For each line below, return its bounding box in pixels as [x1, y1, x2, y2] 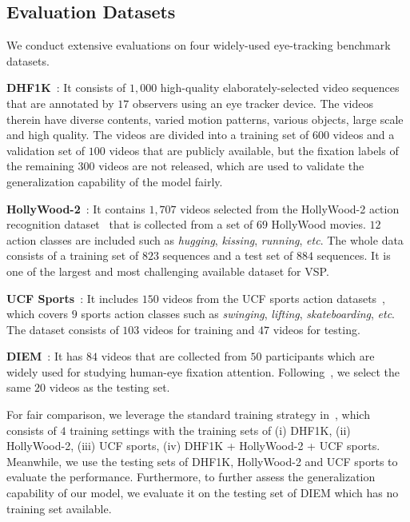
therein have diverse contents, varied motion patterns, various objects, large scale [6, 110, 404, 127]
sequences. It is [316, 247, 391, 264]
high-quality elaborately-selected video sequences [160, 79, 400, 96]
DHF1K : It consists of [6, 79, 126, 96]
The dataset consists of [6, 321, 119, 337]
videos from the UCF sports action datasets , [162, 289, 386, 306]
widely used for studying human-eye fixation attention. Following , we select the [6, 363, 400, 380]
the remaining [6, 157, 74, 174]
